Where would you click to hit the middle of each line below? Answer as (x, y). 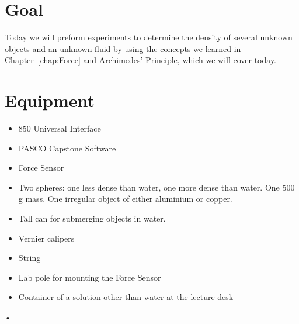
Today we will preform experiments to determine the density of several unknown (149, 37)
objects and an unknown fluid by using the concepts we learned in (123, 48)
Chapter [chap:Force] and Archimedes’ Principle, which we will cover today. (141, 60)
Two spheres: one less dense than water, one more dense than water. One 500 (157, 187)
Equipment (50, 100)
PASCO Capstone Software (67, 148)
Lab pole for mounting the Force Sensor (90, 277)
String (29, 258)
